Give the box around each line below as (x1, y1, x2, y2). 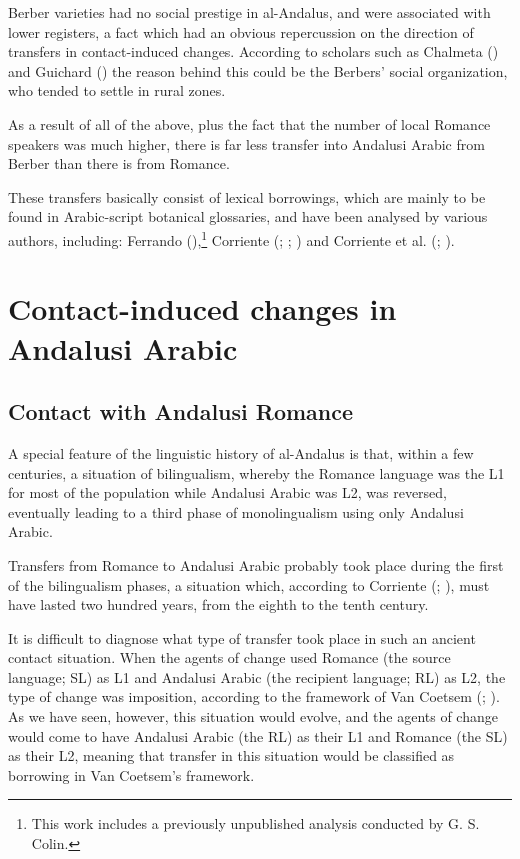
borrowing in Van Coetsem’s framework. (8, 764, 255, 785)
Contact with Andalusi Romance (8, 396, 354, 427)
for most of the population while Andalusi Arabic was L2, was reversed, (8, 482, 448, 503)
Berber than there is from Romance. (8, 153, 230, 174)
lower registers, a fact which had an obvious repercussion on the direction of (8, 21, 474, 42)
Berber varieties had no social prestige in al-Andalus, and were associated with (8, 2, 491, 22)
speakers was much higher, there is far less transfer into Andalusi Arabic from (8, 133, 485, 154)
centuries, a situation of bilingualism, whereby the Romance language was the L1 (8, 462, 505, 483)
